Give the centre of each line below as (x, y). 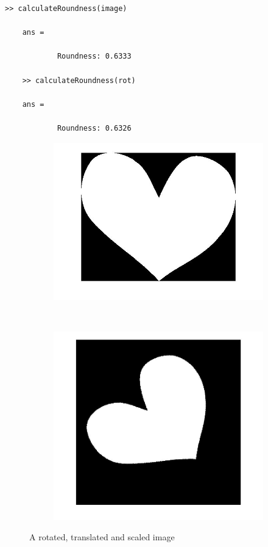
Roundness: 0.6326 (94, 128)
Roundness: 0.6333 (94, 56)
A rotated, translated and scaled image (102, 537)
